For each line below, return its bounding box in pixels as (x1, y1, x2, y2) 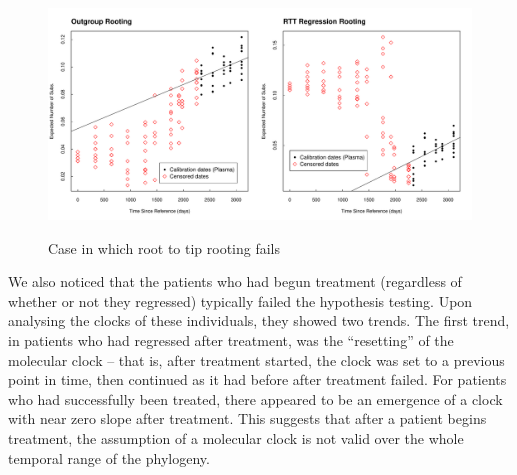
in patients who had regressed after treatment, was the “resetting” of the (8, 329, 454, 350)
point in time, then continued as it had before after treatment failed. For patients (8, 369, 507, 390)
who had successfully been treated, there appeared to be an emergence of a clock (8, 388, 503, 409)
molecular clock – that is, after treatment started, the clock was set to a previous (8, 349, 505, 370)
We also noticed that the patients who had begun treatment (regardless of (8, 271, 462, 292)
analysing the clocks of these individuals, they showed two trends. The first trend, (8, 310, 510, 331)
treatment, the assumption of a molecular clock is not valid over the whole (8, 427, 464, 448)
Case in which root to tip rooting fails (48, 237, 281, 258)
